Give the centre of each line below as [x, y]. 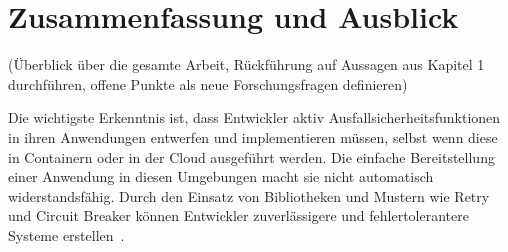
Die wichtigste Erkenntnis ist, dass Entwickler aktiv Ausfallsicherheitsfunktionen [254, 117]
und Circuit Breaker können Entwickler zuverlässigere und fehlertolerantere [238, 215]
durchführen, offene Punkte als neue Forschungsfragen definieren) [208, 83]
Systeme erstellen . [66, 234]
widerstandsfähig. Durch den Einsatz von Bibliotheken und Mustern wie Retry [249, 195]
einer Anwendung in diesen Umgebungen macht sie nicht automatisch [221, 176]
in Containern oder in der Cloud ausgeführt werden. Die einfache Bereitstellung [251, 156]
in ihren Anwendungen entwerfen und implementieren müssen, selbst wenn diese [253, 136]
